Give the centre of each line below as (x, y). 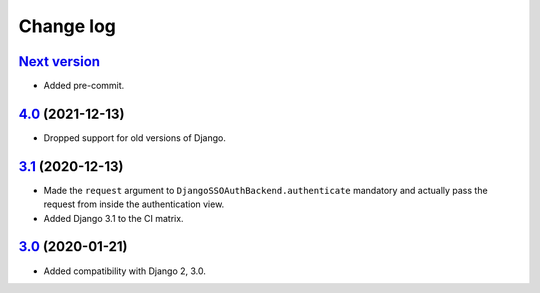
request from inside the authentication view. (134, 204)
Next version (59, 61)
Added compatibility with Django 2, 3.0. (125, 271)
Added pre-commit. (84, 86)
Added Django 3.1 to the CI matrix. (113, 218)
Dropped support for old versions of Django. (135, 137)
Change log (67, 26)
